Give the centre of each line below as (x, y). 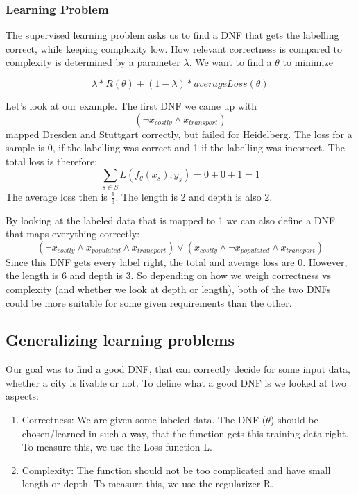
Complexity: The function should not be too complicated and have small (176, 470)
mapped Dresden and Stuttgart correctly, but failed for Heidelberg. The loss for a (179, 134)
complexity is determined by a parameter (93, 62)
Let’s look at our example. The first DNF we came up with (131, 106)
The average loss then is (57, 196)
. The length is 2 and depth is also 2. (194, 196)
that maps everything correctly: (73, 234)
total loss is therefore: (52, 161)
